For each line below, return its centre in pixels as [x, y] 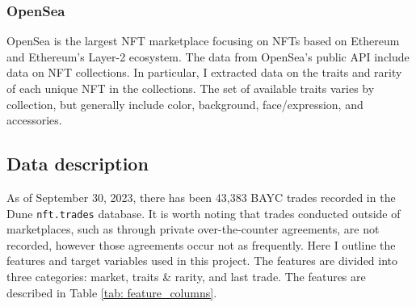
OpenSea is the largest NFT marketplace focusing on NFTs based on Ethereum [203, 41]
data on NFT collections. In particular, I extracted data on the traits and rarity [204, 72]
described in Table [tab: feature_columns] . [112, 292]
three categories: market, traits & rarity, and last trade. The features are [186, 277]
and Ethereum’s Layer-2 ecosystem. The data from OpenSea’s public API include [208, 56]
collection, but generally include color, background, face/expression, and [185, 104]
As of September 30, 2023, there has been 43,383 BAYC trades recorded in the [201, 197]
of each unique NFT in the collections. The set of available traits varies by [191, 88]
